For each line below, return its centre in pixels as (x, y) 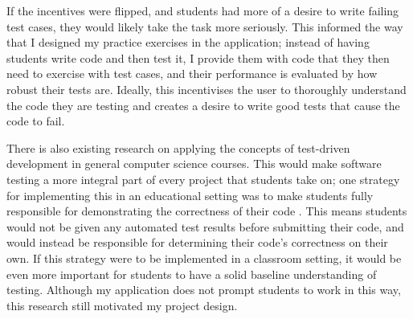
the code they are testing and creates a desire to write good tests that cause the (203, 105)
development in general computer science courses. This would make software (194, 164)
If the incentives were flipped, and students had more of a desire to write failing (203, 10)
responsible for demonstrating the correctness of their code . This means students (207, 211)
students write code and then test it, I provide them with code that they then (198, 57)
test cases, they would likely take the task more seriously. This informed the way (205, 26)
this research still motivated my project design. (122, 305)
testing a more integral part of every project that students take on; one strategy (203, 179)
